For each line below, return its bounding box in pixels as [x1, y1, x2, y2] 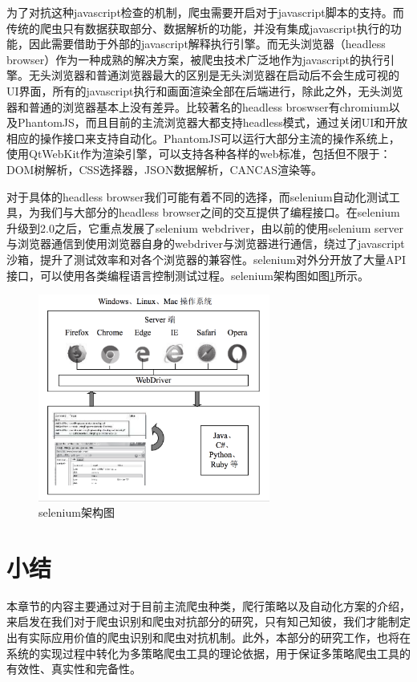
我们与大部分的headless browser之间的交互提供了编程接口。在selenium [39, 204, 400, 221]
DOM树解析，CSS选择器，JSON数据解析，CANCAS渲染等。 [6, 160, 322, 177]
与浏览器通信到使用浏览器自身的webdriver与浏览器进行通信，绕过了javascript [6, 235, 405, 252]
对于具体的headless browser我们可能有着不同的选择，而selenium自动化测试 [6, 188, 389, 205]
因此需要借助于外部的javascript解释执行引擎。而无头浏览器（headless [28, 35, 386, 52]
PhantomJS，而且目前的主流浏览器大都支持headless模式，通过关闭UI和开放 [17, 114, 408, 131]
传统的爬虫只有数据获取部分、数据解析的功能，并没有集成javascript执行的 [6, 19, 391, 36]
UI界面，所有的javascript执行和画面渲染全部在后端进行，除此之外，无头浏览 [6, 82, 403, 99]
